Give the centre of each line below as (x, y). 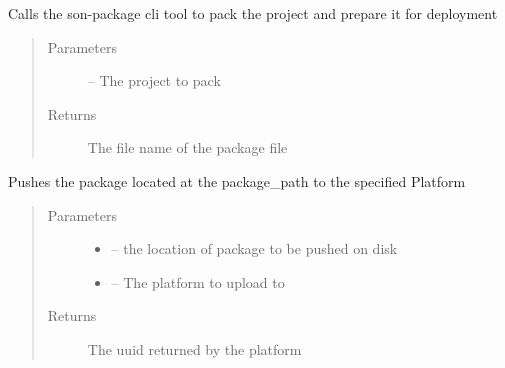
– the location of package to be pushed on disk (254, 248)
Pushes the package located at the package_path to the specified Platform (237, 180)
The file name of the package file (187, 147)
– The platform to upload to (198, 281)
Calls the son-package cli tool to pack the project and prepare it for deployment (253, 13)
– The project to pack (154, 80)
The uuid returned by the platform (194, 348)
